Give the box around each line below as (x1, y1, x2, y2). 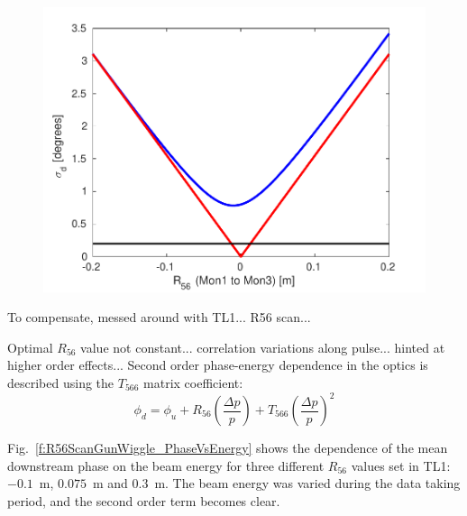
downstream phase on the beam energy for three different (7, 456, 325, 475)
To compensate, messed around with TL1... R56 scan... (7, 308, 311, 327)
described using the (7, 373, 114, 392)
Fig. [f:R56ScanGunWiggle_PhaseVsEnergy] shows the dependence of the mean (7, 438, 448, 456)
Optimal (7, 337, 53, 356)
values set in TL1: (351, 456, 451, 475)
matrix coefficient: (143, 373, 243, 392)
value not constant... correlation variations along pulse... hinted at (80, 337, 445, 356)
